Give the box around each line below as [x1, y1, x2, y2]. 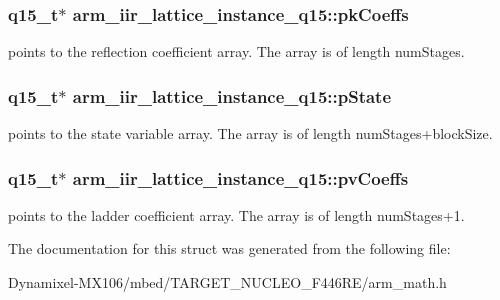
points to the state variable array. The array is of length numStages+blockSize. [8, 123, 493, 144]
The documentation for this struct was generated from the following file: [8, 238, 451, 259]
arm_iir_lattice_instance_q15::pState [72, 83, 392, 108]
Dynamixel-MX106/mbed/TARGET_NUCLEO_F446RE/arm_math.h [8, 272, 447, 293]
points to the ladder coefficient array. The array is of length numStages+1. [8, 204, 465, 225]
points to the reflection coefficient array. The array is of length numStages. [8, 41, 465, 62]
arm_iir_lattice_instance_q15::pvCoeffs [72, 165, 409, 190]
